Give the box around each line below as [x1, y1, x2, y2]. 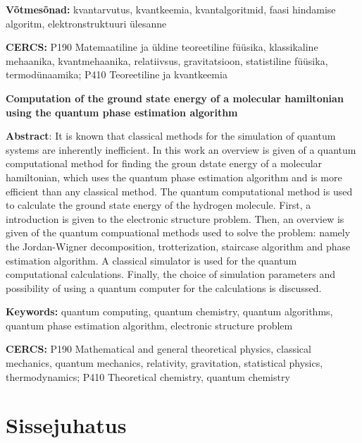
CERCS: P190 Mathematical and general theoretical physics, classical [6, 341, 311, 356]
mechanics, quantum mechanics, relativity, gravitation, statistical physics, [6, 356, 323, 370]
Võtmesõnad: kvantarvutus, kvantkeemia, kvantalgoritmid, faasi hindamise [6, 2, 336, 16]
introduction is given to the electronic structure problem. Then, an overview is [6, 211, 344, 226]
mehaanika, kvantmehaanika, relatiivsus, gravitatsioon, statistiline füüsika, [6, 53, 328, 68]
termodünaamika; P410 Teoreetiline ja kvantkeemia [6, 67, 227, 82]
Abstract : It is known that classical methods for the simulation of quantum [6, 128, 336, 143]
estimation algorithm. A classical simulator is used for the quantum [6, 253, 297, 267]
